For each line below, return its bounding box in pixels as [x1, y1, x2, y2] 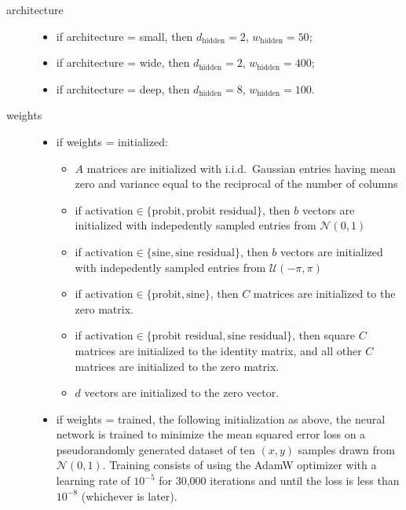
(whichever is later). [81, 487, 177, 504]
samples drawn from [298, 441, 395, 457]
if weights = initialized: [56, 133, 168, 149]
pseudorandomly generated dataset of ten [56, 441, 255, 457]
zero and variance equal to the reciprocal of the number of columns [75, 175, 398, 192]
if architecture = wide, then [56, 54, 190, 71]
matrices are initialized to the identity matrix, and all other [75, 342, 362, 358]
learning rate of [56, 472, 130, 489]
